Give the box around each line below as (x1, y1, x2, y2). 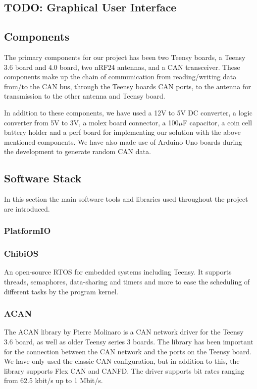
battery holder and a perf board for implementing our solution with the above (4, 127, 241, 137)
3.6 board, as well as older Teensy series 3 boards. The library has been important (4, 336, 254, 346)
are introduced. (4, 203, 50, 214)
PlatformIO (4, 224, 51, 237)
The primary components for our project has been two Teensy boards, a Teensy (4, 52, 246, 62)
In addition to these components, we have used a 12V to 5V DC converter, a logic (4, 107, 253, 117)
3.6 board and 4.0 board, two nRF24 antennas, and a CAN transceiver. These (4, 61, 240, 72)
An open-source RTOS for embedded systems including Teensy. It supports (4, 267, 232, 277)
